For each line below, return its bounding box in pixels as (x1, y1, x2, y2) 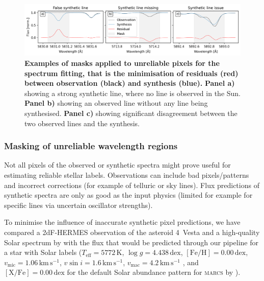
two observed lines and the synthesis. (24, 118, 140, 128)
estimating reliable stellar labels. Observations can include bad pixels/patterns (4, 170, 249, 180)
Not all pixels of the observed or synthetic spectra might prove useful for (4, 159, 231, 170)
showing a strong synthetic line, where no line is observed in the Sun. (24, 87, 241, 98)
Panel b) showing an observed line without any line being (24, 98, 208, 108)
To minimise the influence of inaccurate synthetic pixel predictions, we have (4, 217, 241, 227)
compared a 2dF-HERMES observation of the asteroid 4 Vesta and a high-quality (4, 226, 260, 237)
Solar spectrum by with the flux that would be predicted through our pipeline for (4, 237, 258, 247)
